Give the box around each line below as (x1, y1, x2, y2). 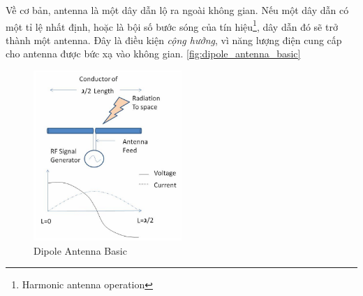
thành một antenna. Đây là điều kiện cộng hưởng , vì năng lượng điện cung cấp (6, 32, 342, 47)
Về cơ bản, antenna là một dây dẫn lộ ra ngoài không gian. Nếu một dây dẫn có (6, 3, 349, 17)
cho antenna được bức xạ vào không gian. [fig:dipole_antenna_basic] (6, 46, 301, 61)
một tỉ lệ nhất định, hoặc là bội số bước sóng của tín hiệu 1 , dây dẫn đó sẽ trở (6, 17, 338, 34)
